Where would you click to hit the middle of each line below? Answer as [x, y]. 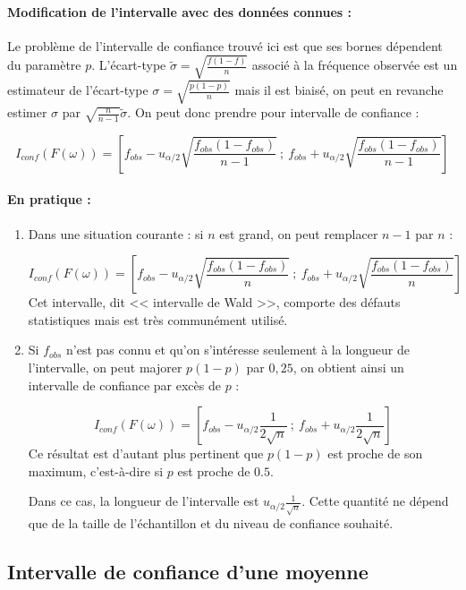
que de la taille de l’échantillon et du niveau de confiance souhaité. [211, 523]
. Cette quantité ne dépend [375, 501]
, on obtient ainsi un [348, 367]
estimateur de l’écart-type [78, 90]
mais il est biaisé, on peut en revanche [339, 90]
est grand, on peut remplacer [299, 233]
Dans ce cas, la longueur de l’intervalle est [144, 501]
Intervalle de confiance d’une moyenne [188, 572]
